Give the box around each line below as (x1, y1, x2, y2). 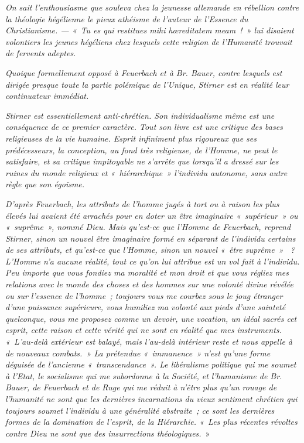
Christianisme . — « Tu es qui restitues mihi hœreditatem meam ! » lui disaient (5, 24, 294, 36)
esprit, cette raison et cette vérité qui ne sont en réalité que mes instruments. (5, 324, 282, 336)
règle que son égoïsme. (5, 178, 85, 190)
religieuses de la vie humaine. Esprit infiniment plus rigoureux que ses (5, 132, 257, 144)
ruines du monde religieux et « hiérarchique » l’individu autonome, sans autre (5, 166, 288, 178)
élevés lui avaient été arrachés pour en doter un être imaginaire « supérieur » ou (5, 209, 298, 221)
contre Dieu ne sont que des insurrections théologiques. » (5, 427, 210, 439)
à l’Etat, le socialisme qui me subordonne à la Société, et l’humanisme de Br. (5, 369, 282, 382)
